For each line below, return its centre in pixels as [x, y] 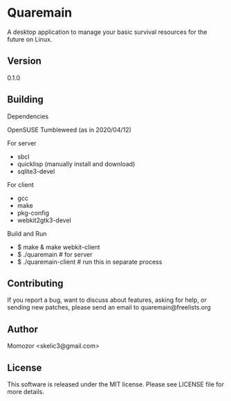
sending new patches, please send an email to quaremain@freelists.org [109, 308]
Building [25, 99]
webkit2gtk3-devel [44, 220]
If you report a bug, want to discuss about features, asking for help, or [107, 300]
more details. [26, 392]
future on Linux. [30, 39]
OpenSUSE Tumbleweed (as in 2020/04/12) [69, 130]
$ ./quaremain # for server [55, 254]
